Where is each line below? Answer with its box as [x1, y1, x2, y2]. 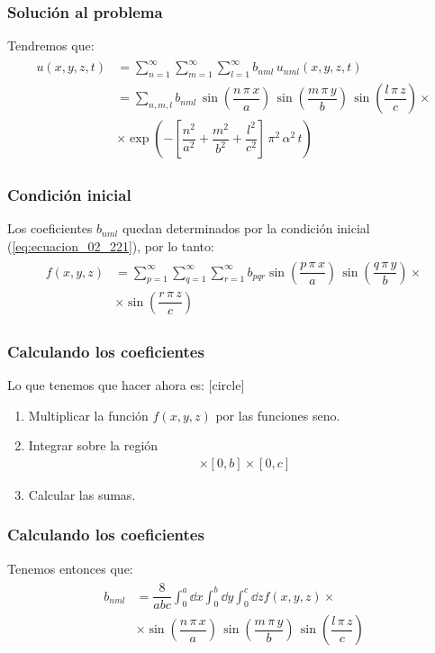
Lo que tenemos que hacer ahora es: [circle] [7, 375, 245, 394]
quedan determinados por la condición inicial [122, 219, 370, 238]
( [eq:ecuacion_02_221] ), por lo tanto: [7, 237, 214, 256]
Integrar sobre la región [28, 436, 159, 455]
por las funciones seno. [215, 405, 340, 424]
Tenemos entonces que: [7, 558, 133, 577]
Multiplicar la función [28, 405, 149, 424]
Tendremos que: [7, 36, 95, 55]
